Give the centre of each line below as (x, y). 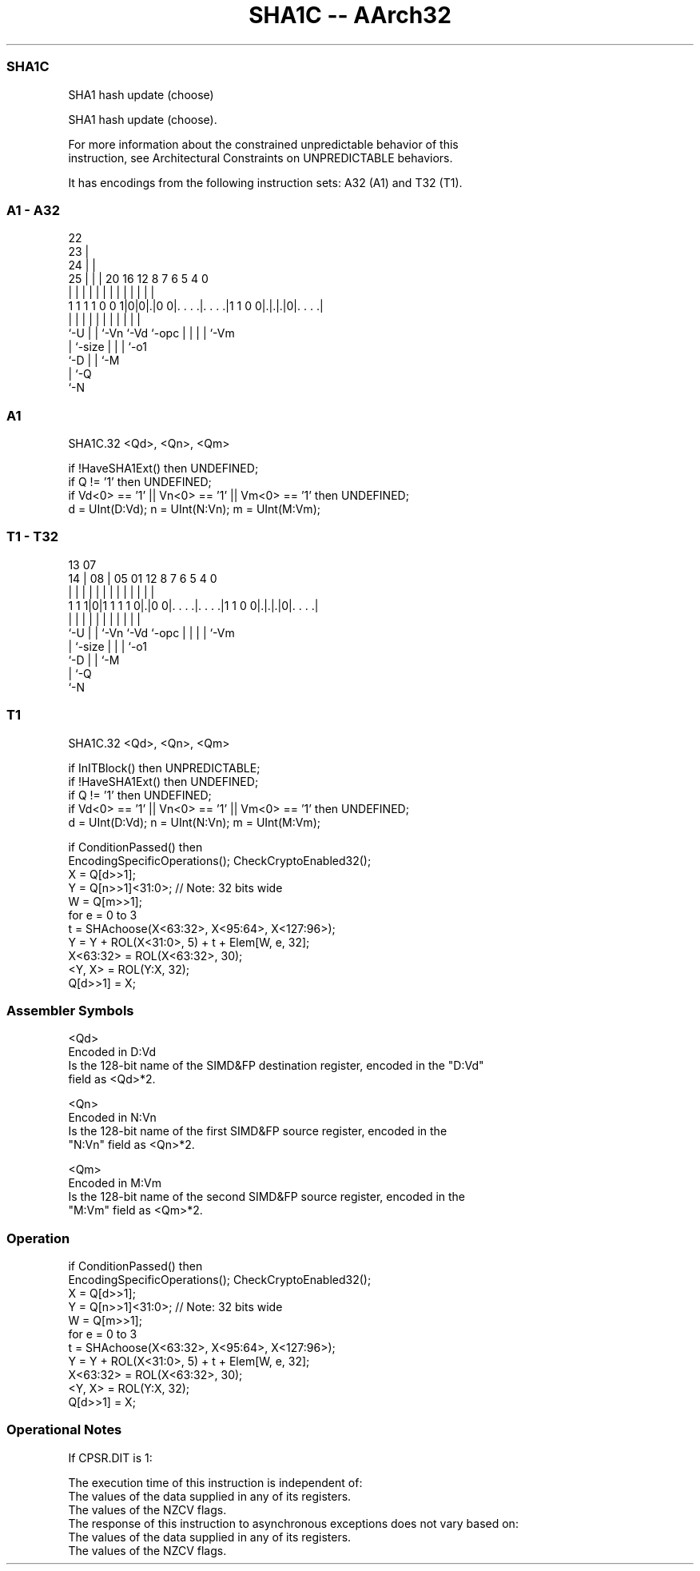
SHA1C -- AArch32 (350, 15)
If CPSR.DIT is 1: (110, 1457)
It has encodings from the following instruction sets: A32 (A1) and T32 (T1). (265, 182)
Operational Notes (64, 1430)
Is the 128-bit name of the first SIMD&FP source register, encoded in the (258, 1131)
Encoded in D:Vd (112, 1052)
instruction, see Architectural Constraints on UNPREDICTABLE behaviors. (261, 157)
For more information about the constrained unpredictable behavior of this (263, 144)
